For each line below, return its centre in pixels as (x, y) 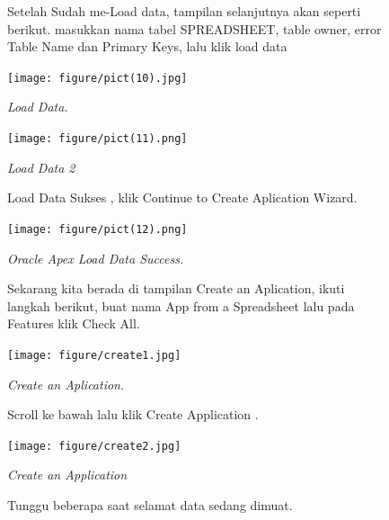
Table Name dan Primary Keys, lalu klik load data (147, 46)
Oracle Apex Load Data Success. (96, 258)
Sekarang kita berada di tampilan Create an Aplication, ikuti (176, 288)
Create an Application (67, 475)
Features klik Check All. (74, 323)
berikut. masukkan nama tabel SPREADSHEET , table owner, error (194, 28)
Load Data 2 (41, 167)
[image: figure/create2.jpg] (94, 446)
